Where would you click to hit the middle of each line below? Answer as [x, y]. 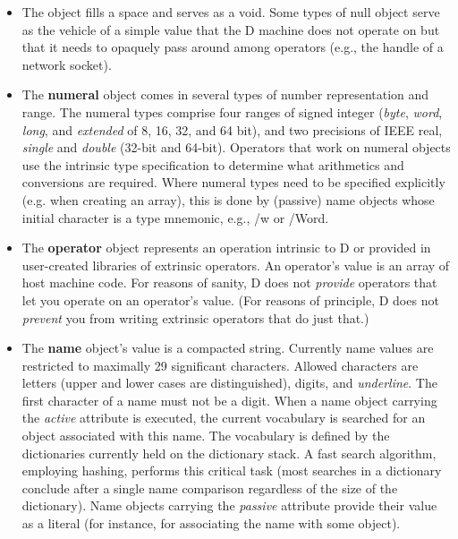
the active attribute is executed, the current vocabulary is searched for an [224, 418]
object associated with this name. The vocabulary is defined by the [206, 436]
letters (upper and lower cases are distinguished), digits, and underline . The [229, 383]
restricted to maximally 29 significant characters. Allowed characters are [220, 365]
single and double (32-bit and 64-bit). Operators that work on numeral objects [236, 147]
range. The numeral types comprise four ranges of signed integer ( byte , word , [232, 111]
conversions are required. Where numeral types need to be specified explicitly [233, 182]
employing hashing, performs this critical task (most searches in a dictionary [232, 471]
